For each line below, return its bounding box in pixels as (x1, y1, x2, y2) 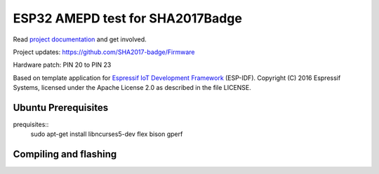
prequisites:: (13, 120, 49, 129)
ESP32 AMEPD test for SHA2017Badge (13, 11, 242, 26)
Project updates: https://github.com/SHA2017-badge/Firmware (13, 48, 195, 56)
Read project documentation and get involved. (13, 35, 147, 43)
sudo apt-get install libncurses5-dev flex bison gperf (30, 130, 183, 138)
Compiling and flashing (13, 148, 117, 161)
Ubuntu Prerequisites (13, 102, 109, 114)
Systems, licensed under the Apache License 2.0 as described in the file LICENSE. (13, 83, 252, 92)
